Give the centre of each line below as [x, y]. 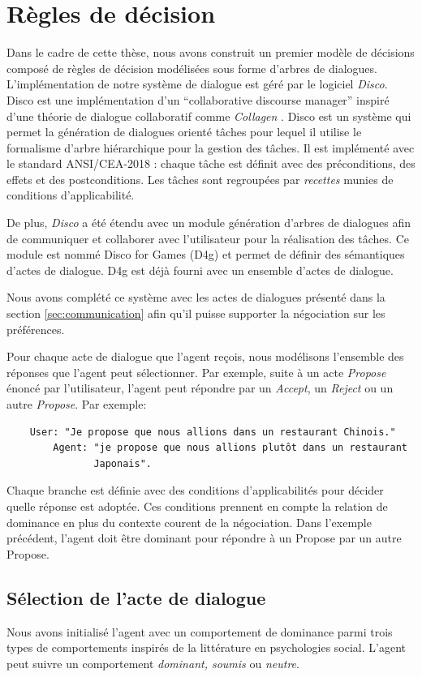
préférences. [36, 329]
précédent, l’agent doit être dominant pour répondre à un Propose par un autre [204, 538]
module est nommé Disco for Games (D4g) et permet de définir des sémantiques [206, 254]
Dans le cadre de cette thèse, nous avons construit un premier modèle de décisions [211, 52]
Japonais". [123, 463]
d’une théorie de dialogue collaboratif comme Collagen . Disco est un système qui [209, 116]
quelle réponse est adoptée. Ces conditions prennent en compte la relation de [197, 506]
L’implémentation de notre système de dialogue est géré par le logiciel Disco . [197, 84]
